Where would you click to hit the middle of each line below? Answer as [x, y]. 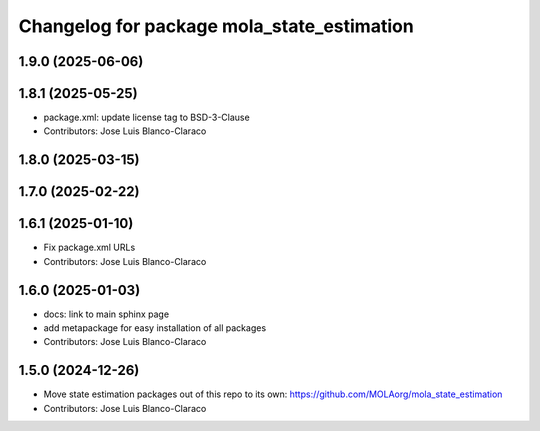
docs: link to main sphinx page [106, 314]
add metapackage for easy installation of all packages [155, 328]
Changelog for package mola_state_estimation [216, 26]
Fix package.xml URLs [89, 247]
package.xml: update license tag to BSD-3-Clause [146, 117]
